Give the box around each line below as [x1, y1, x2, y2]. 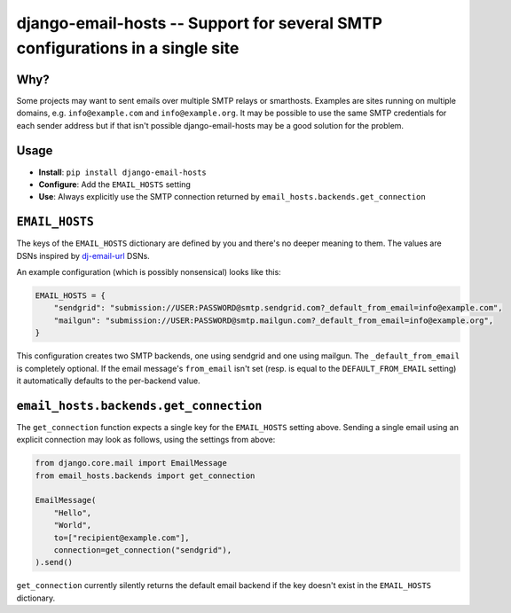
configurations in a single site [16, 38, 240, 58]
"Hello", [53, 507, 92, 518]
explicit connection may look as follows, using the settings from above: [16, 435, 276, 445]
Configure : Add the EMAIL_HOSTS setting [38, 178, 191, 190]
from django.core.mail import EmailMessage [35, 458, 228, 468]
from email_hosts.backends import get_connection [35, 470, 255, 481]
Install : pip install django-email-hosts [38, 167, 208, 177]
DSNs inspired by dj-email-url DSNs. [16, 250, 150, 261]
